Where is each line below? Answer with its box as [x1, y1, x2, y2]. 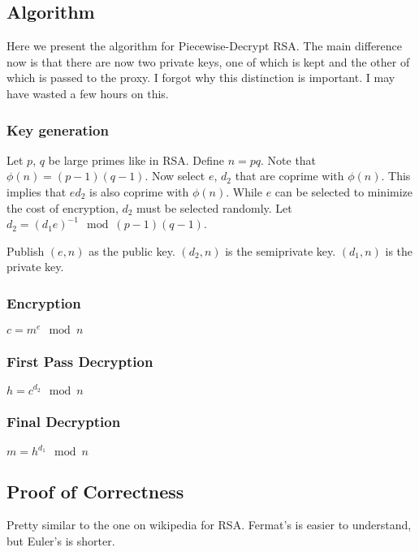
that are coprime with [235, 167, 344, 184]
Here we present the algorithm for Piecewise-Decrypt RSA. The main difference [6, 37, 403, 54]
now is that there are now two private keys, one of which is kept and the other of [6, 53, 410, 70]
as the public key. [89, 242, 175, 259]
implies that [6, 183, 67, 200]
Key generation [6, 119, 109, 140]
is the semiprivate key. [225, 242, 336, 259]
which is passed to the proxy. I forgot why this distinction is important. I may [6, 69, 395, 86]
